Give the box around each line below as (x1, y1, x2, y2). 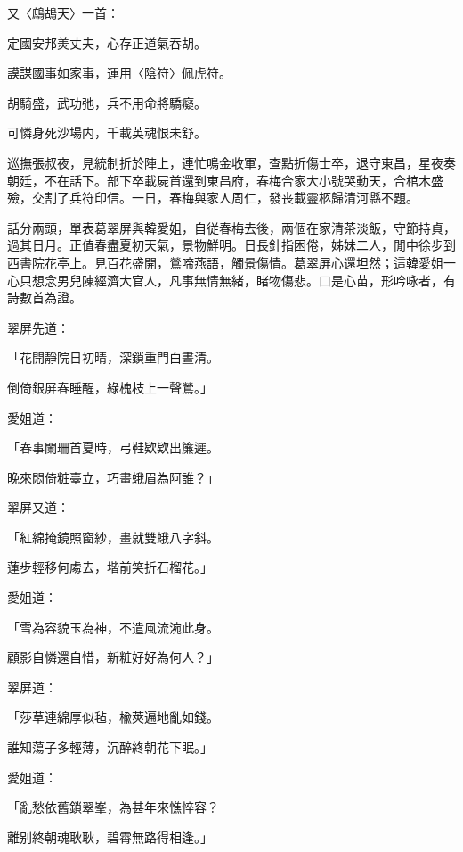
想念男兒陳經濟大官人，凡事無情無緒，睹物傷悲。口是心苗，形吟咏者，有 (31, 270, 456, 289)
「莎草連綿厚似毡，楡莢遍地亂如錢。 (7, 707, 219, 726)
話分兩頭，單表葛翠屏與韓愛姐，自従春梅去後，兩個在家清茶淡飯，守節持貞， (7, 218, 456, 236)
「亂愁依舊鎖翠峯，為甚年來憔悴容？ (7, 798, 219, 816)
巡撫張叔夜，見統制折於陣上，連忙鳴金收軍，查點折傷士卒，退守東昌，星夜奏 (7, 153, 456, 171)
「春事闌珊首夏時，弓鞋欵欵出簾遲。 (7, 438, 219, 457)
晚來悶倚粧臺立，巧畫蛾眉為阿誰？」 (7, 467, 219, 486)
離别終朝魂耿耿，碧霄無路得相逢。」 (7, 827, 213, 846)
